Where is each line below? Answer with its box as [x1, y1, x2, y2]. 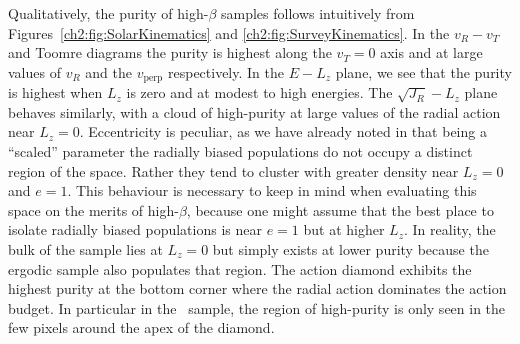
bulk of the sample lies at [8, 238, 163, 259]
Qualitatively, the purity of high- [8, 3, 209, 23]
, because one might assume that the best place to [186, 199, 494, 220]
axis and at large [380, 42, 483, 63]
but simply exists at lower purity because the [212, 238, 489, 259]
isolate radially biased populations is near [8, 219, 262, 240]
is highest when [8, 82, 103, 103]
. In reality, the [404, 219, 496, 240]
